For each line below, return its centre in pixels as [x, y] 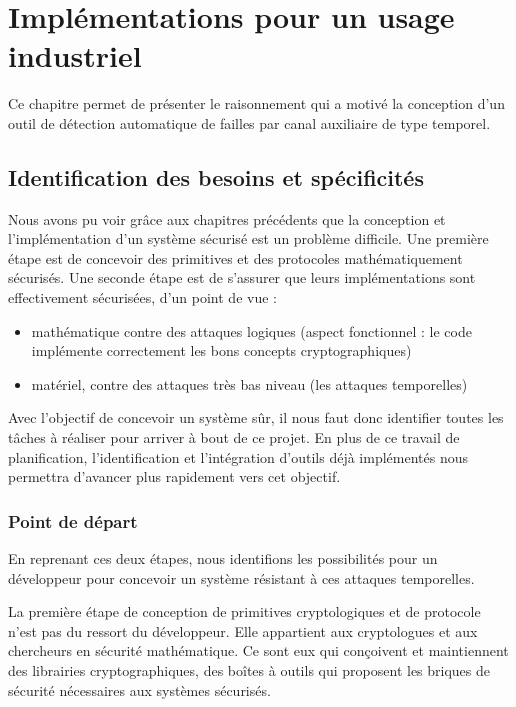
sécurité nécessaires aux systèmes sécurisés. [139, 689]
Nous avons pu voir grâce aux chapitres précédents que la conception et [227, 218]
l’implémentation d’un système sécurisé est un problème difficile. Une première [248, 238]
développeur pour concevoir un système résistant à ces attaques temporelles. [241, 577]
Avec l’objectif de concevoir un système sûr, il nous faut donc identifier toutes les [256, 417]
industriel [75, 55]
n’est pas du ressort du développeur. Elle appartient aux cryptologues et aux [243, 630]
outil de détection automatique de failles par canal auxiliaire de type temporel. [249, 122]
